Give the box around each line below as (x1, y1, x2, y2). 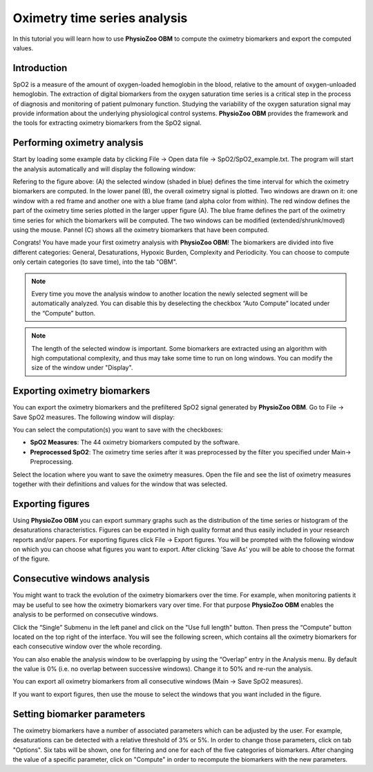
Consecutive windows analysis (12, 573, 150, 585)
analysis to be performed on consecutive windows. (12, 610, 159, 619)
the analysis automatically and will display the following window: (12, 164, 196, 173)
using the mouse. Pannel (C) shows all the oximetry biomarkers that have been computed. (12, 226, 269, 234)
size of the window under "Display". (31, 363, 133, 372)
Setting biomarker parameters (12, 708, 146, 720)
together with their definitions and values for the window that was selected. (12, 480, 228, 488)
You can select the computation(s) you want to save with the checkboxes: (12, 425, 224, 434)
